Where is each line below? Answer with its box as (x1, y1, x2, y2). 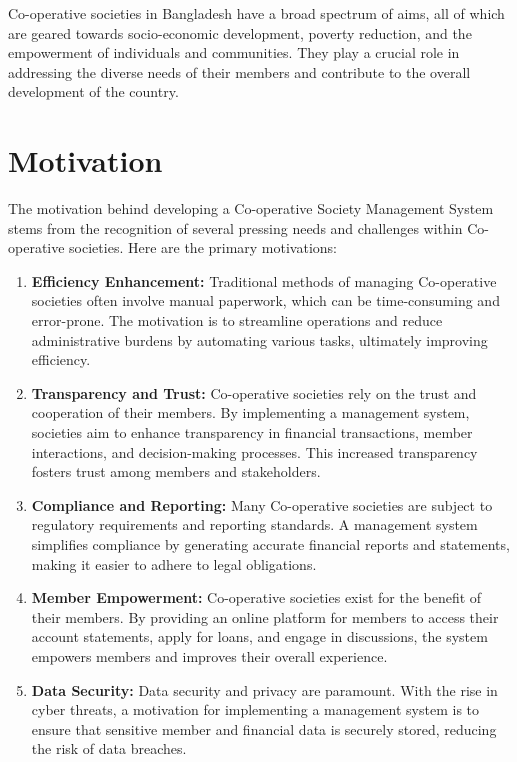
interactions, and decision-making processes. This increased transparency (31, 441, 478, 462)
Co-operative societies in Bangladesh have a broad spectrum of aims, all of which (8, 3, 505, 23)
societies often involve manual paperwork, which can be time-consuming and (31, 290, 500, 311)
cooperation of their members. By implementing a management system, (31, 402, 470, 423)
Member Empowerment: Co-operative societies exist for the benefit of (31, 587, 482, 608)
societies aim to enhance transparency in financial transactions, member (31, 422, 473, 443)
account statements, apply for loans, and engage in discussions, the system (31, 626, 488, 647)
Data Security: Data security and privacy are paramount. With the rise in (31, 679, 498, 700)
